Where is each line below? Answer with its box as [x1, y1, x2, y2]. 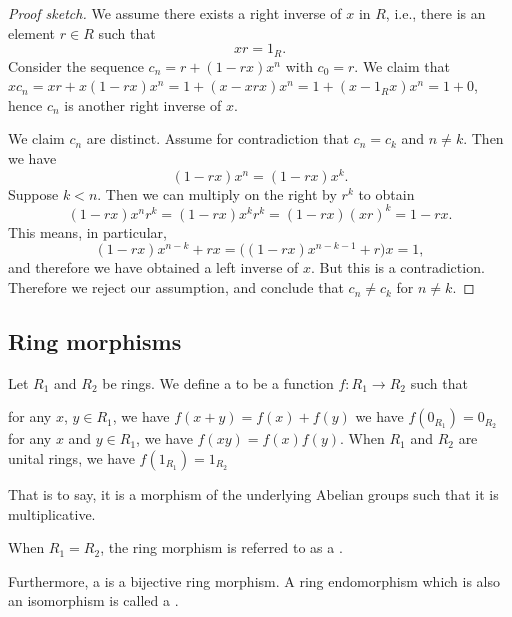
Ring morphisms [8, 326, 182, 357]
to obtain [358, 183, 415, 204]
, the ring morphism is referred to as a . [100, 537, 343, 558]
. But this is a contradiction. [310, 257, 485, 278]
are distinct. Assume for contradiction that [86, 128, 349, 149]
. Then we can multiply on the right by [97, 183, 337, 204]
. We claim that [354, 55, 450, 76]
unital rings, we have [8, 448, 135, 469]
